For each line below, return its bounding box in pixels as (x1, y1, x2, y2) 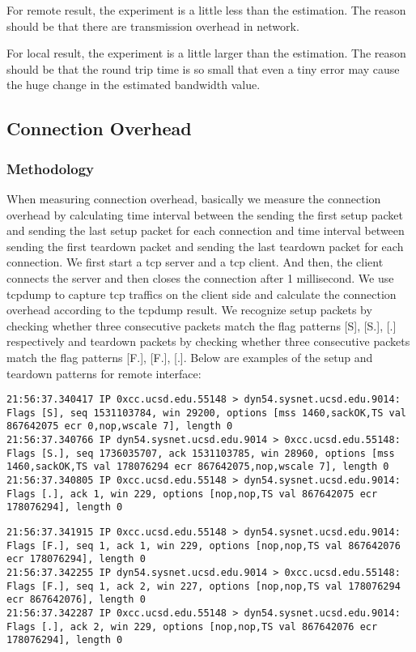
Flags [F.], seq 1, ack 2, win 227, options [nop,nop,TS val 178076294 (6, 580, 401, 592)
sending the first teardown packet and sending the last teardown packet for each (6, 237, 404, 254)
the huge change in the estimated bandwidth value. (6, 76, 261, 93)
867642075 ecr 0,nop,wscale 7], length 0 (6, 420, 233, 433)
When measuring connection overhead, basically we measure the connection (6, 190, 381, 207)
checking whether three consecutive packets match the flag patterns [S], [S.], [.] (6, 317, 397, 334)
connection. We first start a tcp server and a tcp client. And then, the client (6, 254, 384, 271)
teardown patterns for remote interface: (6, 364, 202, 381)
